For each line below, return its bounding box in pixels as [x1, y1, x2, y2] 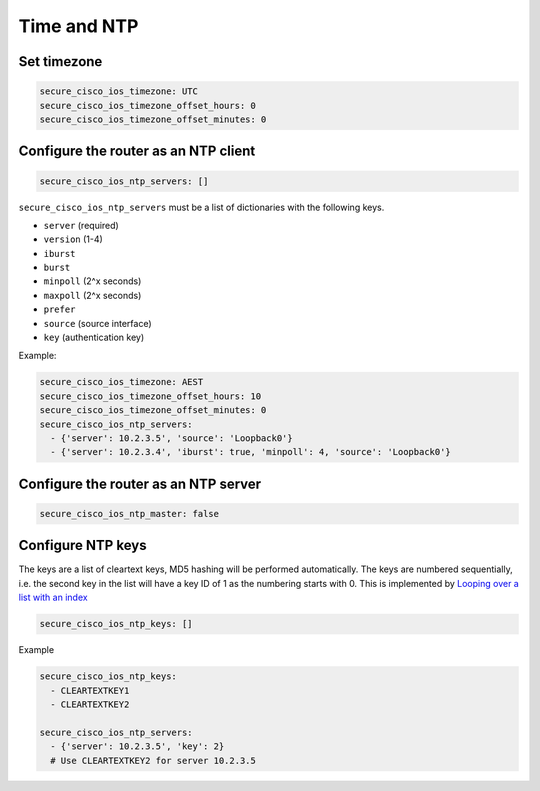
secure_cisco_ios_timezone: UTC [39, 86, 199, 97]
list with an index [18, 591, 89, 604]
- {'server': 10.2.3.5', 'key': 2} [50, 741, 225, 752]
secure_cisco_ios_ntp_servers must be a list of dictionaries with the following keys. [18, 201, 385, 213]
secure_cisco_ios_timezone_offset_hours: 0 [39, 100, 257, 111]
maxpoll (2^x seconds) [43, 289, 142, 301]
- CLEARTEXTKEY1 [50, 685, 130, 696]
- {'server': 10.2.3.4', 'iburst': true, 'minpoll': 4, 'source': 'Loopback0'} [50, 446, 452, 458]
